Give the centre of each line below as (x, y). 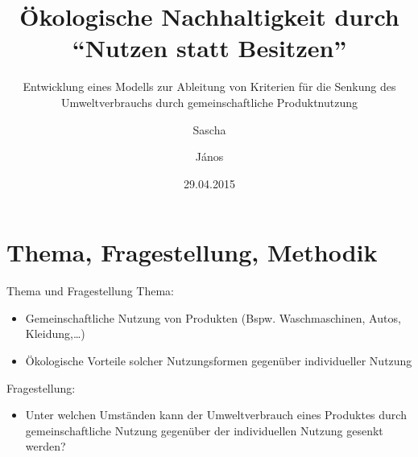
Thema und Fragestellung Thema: (90, 291)
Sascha (209, 129)
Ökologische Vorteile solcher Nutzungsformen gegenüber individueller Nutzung (219, 360)
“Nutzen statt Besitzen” (209, 48)
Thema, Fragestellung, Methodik (192, 252)
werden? (46, 446)
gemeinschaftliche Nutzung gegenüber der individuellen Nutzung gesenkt (204, 430)
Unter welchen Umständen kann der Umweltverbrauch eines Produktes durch (216, 415)
